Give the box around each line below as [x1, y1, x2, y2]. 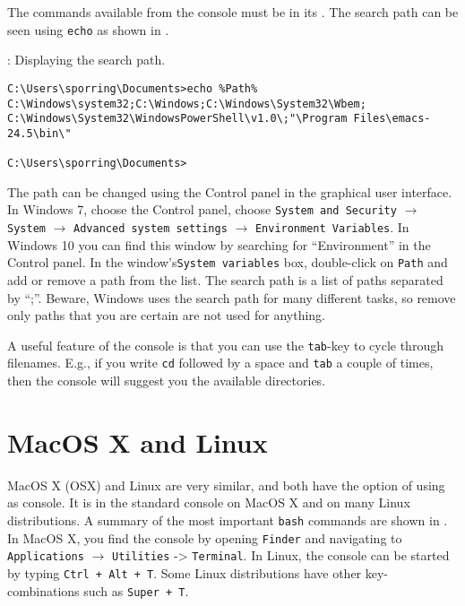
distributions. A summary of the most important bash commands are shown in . [7, 510, 448, 529]
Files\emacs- [353, 112, 431, 126]
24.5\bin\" [7, 126, 72, 140]
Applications [7, 550, 84, 564]
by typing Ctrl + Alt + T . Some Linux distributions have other [7, 563, 362, 582]
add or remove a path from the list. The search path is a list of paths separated [7, 270, 443, 289]
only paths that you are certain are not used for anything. [7, 306, 326, 325]
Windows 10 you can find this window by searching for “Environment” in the [7, 235, 431, 254]
